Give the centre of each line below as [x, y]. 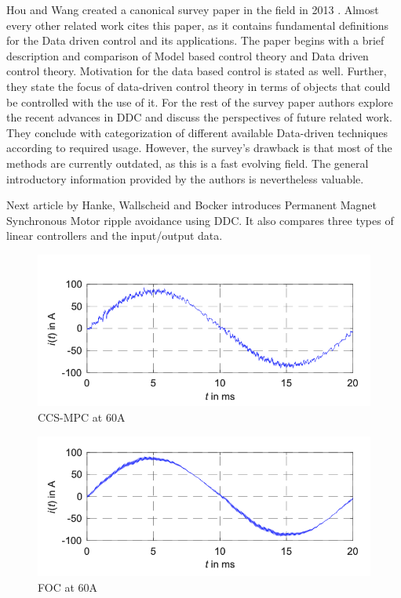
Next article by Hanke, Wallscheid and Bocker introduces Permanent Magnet [192, 205]
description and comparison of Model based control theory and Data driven [188, 55]
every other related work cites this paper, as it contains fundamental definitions [198, 25]
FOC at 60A [68, 587]
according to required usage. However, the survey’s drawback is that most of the [199, 148]
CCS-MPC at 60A [82, 417]
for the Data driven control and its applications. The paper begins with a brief [195, 40]
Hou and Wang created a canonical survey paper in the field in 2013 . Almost [193, 9]
